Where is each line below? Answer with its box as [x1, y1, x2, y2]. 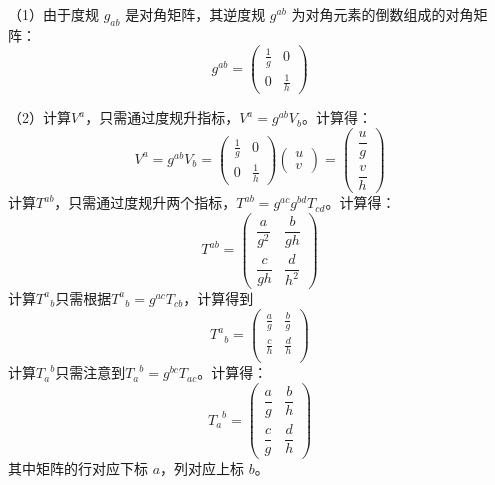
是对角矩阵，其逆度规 [125, 4, 266, 24]
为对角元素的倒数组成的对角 [291, 4, 474, 24]
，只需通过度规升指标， [85, 107, 240, 128]
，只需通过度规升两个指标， [54, 192, 237, 213]
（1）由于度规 [8, 4, 99, 24]
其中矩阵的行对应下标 [8, 458, 148, 479]
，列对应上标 [160, 458, 245, 479]
